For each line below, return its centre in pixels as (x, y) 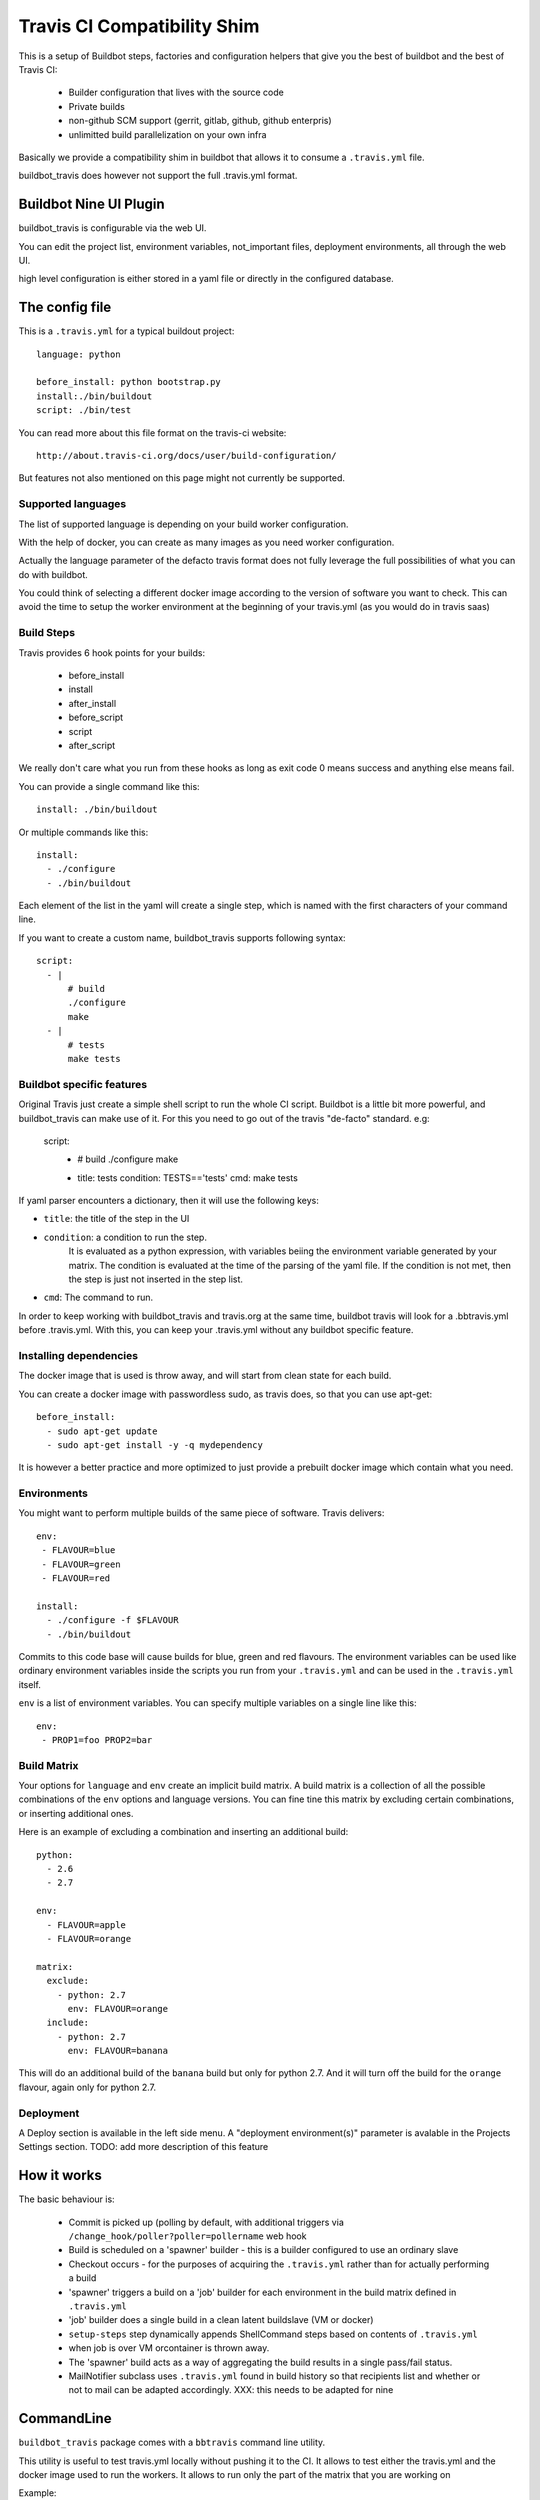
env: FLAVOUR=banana (118, 2051)
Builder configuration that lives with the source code (176, 92)
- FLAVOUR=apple (86, 1924)
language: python (78, 354)
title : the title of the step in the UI (116, 1219)
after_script (92, 745)
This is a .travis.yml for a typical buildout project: (126, 331)
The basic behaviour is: (66, 2199)
